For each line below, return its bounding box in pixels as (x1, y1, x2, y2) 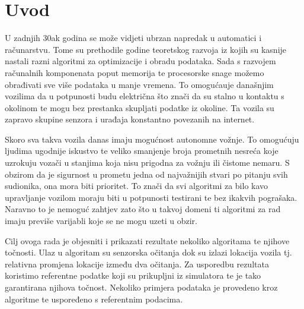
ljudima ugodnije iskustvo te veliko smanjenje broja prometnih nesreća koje (5, 144, 279, 157)
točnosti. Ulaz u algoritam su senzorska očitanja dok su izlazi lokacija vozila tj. (5, 246, 292, 258)
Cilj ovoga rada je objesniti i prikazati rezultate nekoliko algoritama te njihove (5, 234, 290, 247)
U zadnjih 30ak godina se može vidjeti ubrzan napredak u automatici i (5, 31, 262, 44)
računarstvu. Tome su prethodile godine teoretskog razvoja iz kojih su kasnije (5, 43, 287, 55)
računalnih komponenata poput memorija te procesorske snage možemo (5, 66, 264, 78)
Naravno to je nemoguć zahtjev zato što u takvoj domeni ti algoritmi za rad (5, 203, 281, 215)
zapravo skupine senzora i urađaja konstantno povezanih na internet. (5, 113, 255, 125)
